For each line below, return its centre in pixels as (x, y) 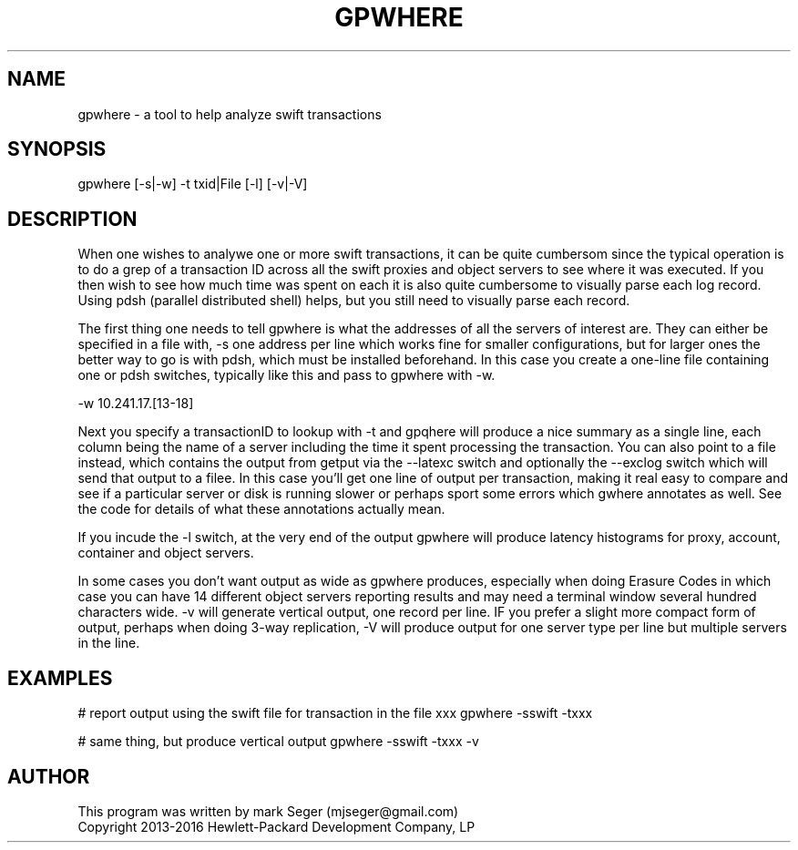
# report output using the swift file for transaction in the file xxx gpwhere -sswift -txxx (335, 713)
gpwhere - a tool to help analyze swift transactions (230, 114)
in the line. (109, 643)
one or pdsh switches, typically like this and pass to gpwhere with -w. (286, 375)
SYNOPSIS (57, 149)
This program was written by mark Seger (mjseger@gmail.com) (268, 811)
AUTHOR (49, 776)
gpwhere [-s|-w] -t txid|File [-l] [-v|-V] (193, 184)
